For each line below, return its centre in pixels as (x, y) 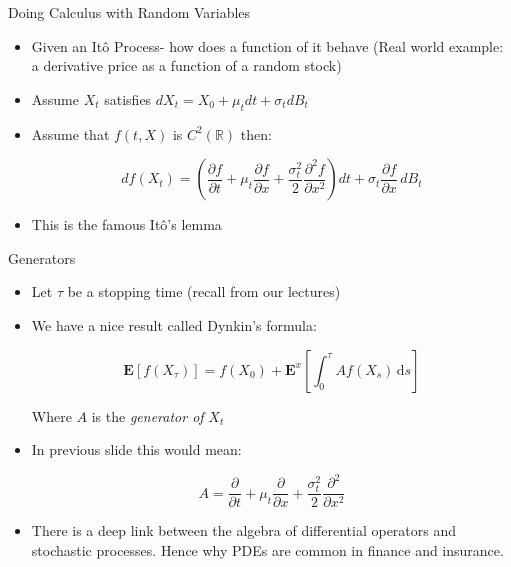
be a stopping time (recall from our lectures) (204, 291)
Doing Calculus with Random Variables (129, 12)
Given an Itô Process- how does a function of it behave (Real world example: (267, 45)
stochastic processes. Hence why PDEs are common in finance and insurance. (267, 549)
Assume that (70, 133)
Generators (42, 257)
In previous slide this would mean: (136, 449)
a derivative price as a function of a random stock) (186, 65)
